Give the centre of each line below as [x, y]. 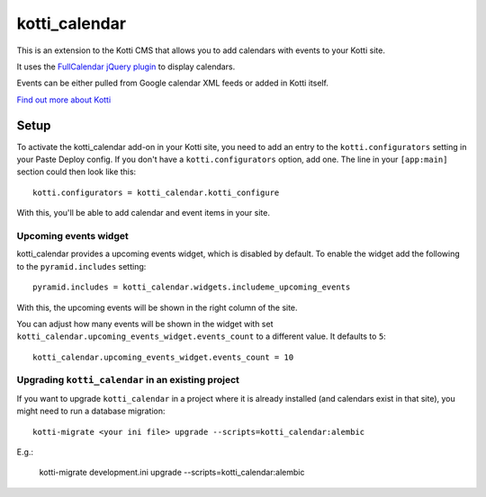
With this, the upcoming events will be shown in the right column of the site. [157, 307]
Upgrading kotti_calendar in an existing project [128, 380]
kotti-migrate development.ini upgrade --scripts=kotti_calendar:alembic [172, 473]
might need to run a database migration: [91, 411]
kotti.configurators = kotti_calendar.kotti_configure [156, 192]
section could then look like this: [76, 172]
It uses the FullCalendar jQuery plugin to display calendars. [126, 67]
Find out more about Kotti [64, 100]
